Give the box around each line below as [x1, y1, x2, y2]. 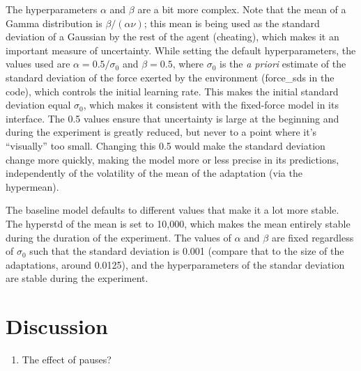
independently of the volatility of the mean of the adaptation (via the [6, 166, 302, 180]
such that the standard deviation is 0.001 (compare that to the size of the [29, 244, 344, 258]
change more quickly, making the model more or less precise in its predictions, [6, 152, 339, 166]
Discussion [6, 312, 108, 340]
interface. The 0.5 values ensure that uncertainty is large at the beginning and [6, 111, 339, 125]
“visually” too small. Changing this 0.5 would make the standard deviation [6, 138, 325, 152]
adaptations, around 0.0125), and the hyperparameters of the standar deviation [6, 257, 345, 271]
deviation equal [6, 97, 71, 112]
